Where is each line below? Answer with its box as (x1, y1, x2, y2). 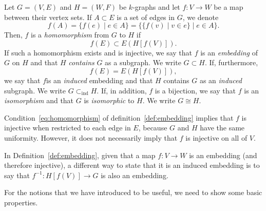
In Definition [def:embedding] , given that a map (4, 149, 156, 160)
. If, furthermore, (204, 57, 258, 68)
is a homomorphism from (30, 29, 109, 40)
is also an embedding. (101, 169, 168, 180)
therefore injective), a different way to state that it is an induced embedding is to (4, 160, 260, 170)
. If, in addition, (97, 85, 147, 95)
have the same (200, 122, 245, 133)
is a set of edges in (117, 11, 175, 22)
